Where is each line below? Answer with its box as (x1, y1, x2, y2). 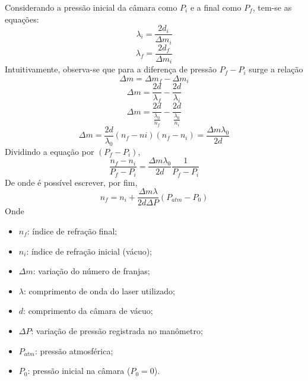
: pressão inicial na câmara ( (27, 364, 131, 377)
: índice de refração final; (27, 224, 118, 237)
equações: (5, 12, 39, 25)
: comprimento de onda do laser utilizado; (23, 284, 175, 297)
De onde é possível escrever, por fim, (5, 176, 138, 188)
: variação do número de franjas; (33, 265, 150, 277)
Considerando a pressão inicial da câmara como (5, 1, 177, 13)
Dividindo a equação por (5, 145, 94, 157)
